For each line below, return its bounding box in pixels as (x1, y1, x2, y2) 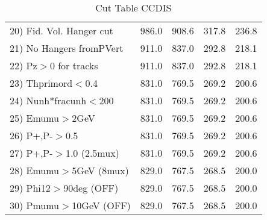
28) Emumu (10, 163, 60, 177)
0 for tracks (49, 58, 98, 72)
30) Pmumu (10, 198, 60, 212)
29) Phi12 (10, 181, 51, 195)
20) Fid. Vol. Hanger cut (10, 24, 113, 37)
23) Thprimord (10, 76, 73, 90)
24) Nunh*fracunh (10, 93, 87, 107)
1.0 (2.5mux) (65, 146, 119, 160)
